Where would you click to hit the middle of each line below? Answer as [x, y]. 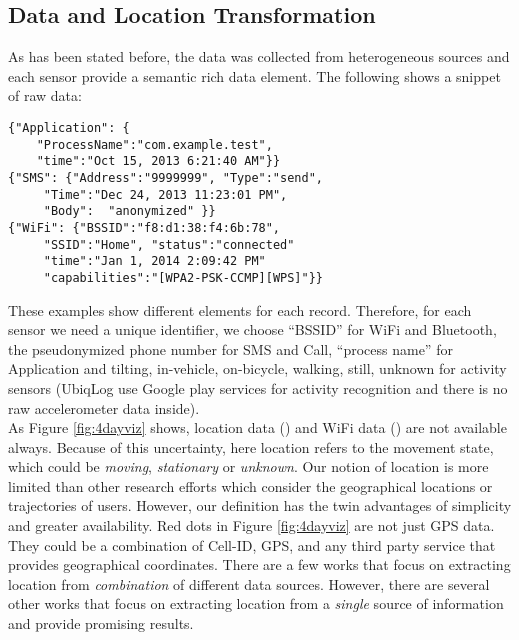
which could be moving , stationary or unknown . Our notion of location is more [248, 466]
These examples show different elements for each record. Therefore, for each [240, 309]
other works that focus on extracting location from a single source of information [256, 603]
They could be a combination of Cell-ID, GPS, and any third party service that [252, 544]
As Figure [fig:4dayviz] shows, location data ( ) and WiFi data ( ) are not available [257, 427]
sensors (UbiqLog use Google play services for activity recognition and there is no [258, 387]
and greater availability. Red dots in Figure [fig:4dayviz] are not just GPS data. [251, 525]
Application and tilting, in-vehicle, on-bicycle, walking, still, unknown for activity [257, 368]
